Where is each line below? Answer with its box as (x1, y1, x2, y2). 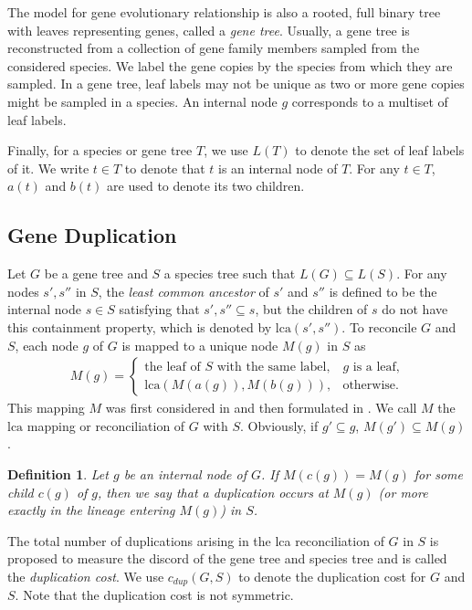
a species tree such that (163, 264, 296, 283)
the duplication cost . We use (7, 566, 164, 585)
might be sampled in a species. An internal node (7, 91, 278, 110)
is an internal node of (218, 158, 338, 177)
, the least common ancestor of (98, 281, 269, 300)
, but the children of (255, 300, 368, 319)
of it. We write (7, 158, 89, 177)
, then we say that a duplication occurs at (98, 482, 329, 501)
